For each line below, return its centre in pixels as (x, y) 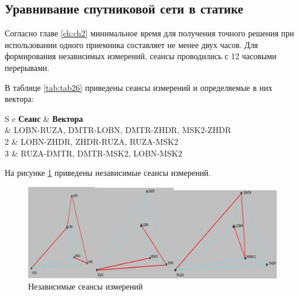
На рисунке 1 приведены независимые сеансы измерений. (108, 173)
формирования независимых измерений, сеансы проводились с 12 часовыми (141, 56)
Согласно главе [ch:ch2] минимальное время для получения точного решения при (149, 33)
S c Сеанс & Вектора (44, 118)
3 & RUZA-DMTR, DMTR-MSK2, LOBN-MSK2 (94, 153)
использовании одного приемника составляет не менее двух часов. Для (132, 44)
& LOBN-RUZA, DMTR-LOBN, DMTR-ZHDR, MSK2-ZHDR (118, 130)
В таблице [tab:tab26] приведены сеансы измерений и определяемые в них (139, 87)
